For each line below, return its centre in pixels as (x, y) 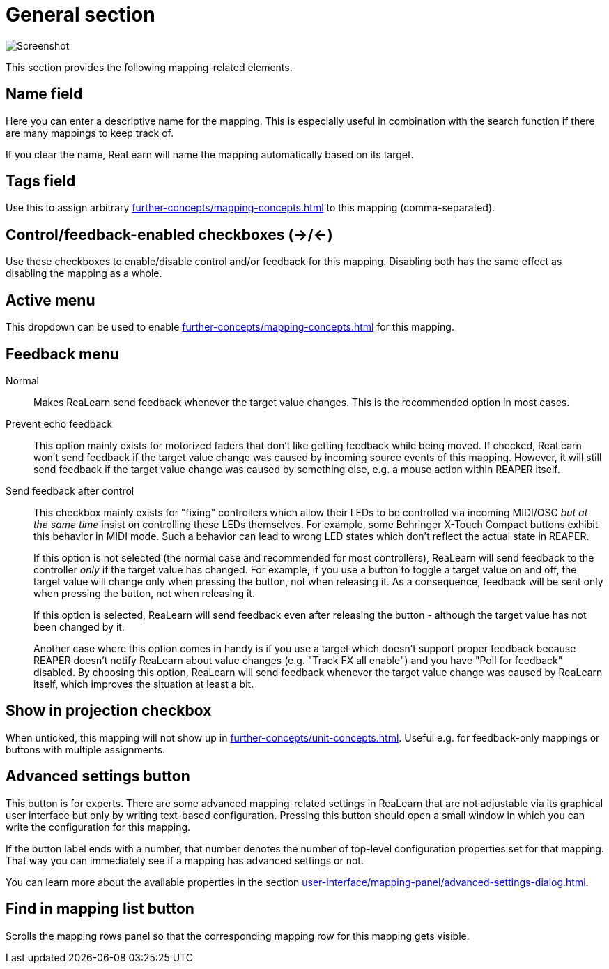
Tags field (41, 181)
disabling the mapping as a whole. (84, 273)
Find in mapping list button (100, 909)
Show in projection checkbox (109, 711)
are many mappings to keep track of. (90, 133)
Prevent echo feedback (59, 423)
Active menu (51, 300)
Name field (44, 94)
